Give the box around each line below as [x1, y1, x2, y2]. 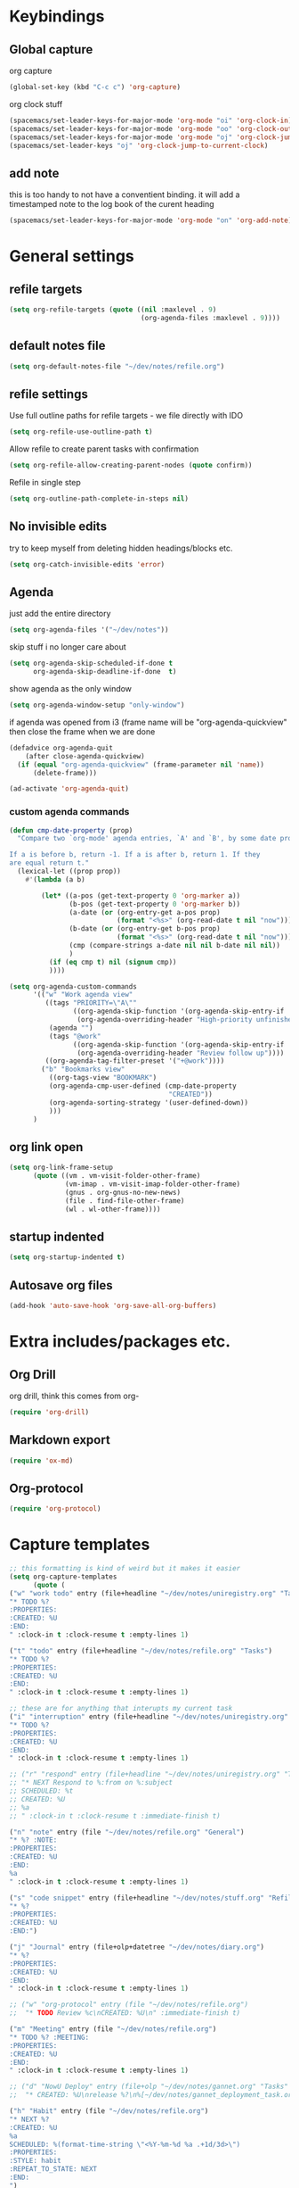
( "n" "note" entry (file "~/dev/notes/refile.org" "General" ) [9, 1827, 245, 1836]
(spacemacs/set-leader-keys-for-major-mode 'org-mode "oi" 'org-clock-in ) [9, 116, 293, 125]
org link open [9, 1140, 84, 1155]
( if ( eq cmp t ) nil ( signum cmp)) [48, 957, 177, 966]
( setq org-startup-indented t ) [9, 1253, 125, 1262]
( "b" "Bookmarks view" [41, 1065, 125, 1074]
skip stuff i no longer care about [9, 642, 126, 652]
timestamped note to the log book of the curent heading [9, 199, 215, 210]
